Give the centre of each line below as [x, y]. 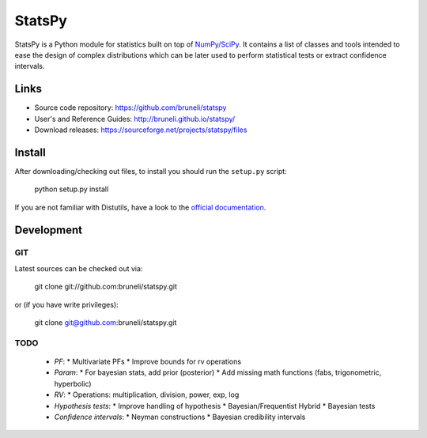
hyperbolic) [73, 383]
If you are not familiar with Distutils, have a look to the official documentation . [140, 207]
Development [49, 230]
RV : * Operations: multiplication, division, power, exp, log [147, 395]
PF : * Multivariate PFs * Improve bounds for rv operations [147, 361]
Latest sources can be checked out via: [79, 268]
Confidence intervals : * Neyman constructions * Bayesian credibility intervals [180, 417]
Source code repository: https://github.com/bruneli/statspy [130, 108]
